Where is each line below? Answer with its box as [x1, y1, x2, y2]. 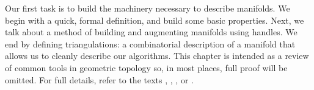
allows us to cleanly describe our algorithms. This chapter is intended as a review [5, 49, 309, 62]
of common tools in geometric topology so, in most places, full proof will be [5, 61, 288, 74]
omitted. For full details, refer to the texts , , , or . [5, 73, 194, 86]
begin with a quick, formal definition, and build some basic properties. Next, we [5, 13, 304, 26]
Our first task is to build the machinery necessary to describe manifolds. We [5, 2, 290, 14]
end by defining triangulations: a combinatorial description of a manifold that [5, 37, 296, 50]
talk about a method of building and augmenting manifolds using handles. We [5, 26, 298, 38]
